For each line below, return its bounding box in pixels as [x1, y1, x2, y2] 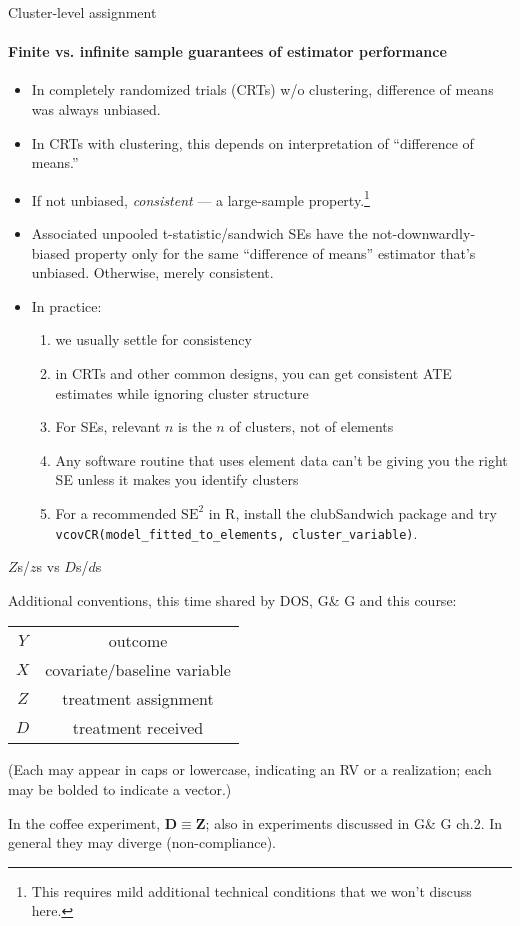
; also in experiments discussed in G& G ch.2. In [205, 812, 503, 833]
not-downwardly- [372, 223, 476, 244]
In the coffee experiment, [8, 812, 161, 833]
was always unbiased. [31, 98, 161, 119]
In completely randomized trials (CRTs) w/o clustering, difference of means [31, 79, 494, 100]
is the [178, 416, 212, 437]
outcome [108, 629, 168, 653]
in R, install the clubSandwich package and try [208, 502, 497, 523]
